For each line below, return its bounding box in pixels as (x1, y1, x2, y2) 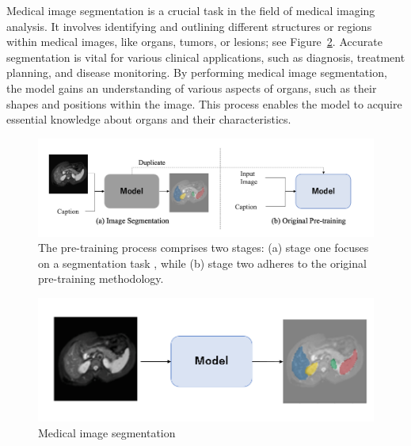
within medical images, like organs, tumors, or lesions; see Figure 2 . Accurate (6, 33, 382, 50)
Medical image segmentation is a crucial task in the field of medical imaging (6, 2, 375, 18)
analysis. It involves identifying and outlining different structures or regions (6, 17, 372, 34)
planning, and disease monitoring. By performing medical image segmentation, (6, 64, 387, 81)
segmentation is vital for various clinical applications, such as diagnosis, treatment (6, 48, 405, 65)
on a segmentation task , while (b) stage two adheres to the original (38, 254, 367, 271)
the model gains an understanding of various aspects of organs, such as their (6, 79, 377, 96)
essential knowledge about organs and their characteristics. (6, 111, 291, 128)
